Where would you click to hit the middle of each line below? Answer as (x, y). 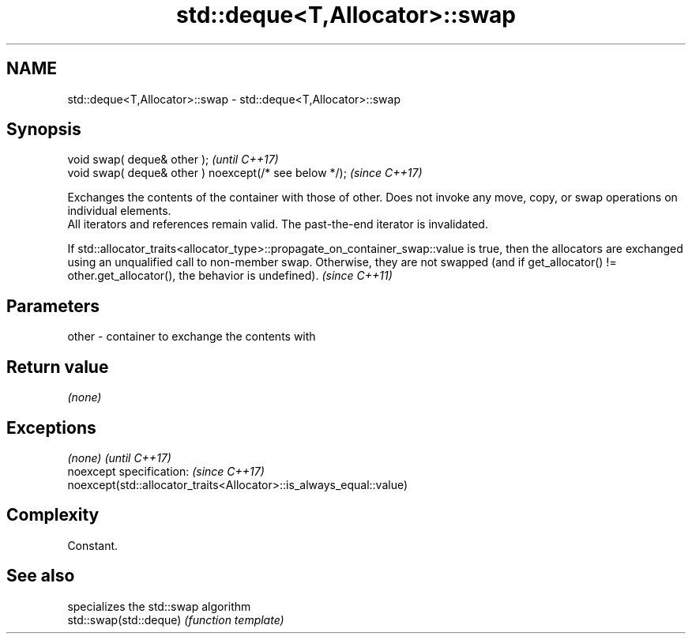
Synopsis (44, 130)
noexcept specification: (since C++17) (166, 471)
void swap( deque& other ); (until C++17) (173, 160)
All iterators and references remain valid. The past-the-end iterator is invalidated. (278, 224)
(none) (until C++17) (119, 457)
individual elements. (119, 211)
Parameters (53, 306)
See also (41, 576)
